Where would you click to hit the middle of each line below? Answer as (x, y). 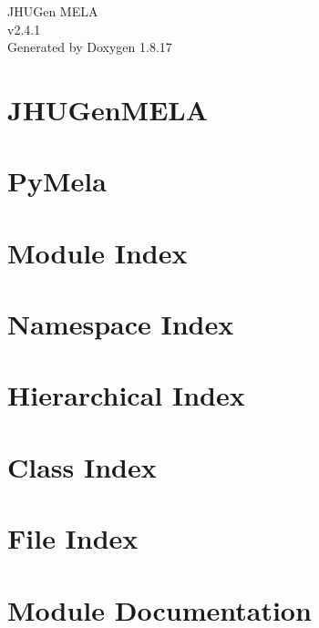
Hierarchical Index (126, 395)
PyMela (57, 181)
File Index (73, 538)
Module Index (98, 252)
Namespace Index (121, 324)
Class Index (82, 466)
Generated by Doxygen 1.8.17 (90, 47)
